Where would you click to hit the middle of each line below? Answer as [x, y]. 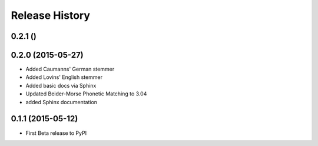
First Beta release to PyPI [56, 133]
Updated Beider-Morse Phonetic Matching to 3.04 [86, 94]
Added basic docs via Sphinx [61, 85]
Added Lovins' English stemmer [64, 77]
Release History [51, 15]
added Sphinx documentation [61, 102]
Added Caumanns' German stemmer [70, 69]
